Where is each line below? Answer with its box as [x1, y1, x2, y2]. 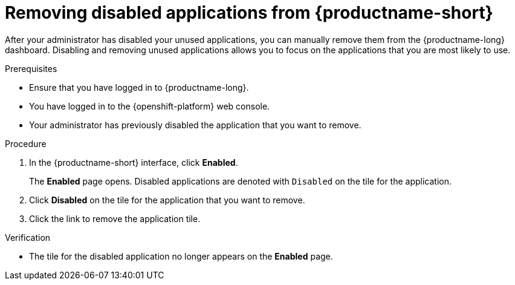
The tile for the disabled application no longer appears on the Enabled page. [29, 251, 333, 261]
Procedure [5, 138, 47, 149]
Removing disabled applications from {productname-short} [5, 2, 493, 23]
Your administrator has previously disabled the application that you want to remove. [29, 119, 361, 130]
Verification [5, 232, 51, 243]
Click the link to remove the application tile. [29, 213, 201, 224]
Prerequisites [5, 63, 57, 74]
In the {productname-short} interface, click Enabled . [29, 157, 238, 168]
